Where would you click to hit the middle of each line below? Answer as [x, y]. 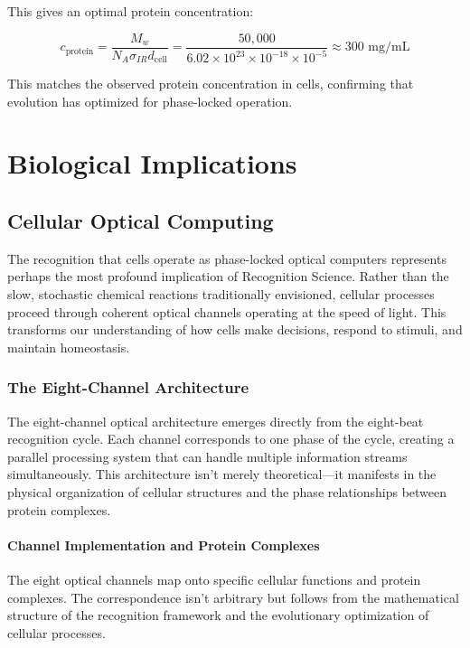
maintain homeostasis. [69, 347]
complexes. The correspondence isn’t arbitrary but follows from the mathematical [233, 597]
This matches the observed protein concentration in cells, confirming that [211, 84]
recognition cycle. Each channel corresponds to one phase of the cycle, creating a [231, 439]
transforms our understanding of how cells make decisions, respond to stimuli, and [235, 329]
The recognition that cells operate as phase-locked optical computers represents [227, 258]
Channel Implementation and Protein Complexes [164, 545]
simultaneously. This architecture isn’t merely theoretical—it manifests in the [222, 474]
